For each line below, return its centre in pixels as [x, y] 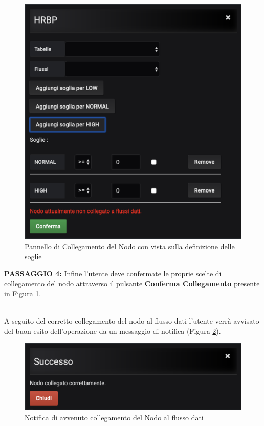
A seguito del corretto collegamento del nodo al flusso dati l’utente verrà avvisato [132, 321]
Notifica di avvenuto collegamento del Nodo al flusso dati [114, 417]
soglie [33, 256]
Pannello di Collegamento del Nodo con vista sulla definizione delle [130, 246]
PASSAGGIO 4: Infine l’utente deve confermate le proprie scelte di [113, 273]
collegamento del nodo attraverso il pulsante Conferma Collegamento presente [132, 283]
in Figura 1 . [23, 293]
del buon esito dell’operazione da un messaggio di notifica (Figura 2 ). [113, 331]
